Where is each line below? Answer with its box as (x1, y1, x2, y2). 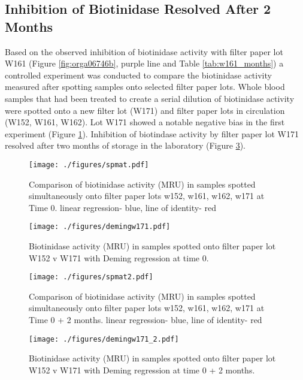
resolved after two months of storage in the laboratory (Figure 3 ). (5, 139, 246, 152)
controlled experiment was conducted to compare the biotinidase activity (5, 68, 272, 81)
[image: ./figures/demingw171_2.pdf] (29, 334, 179, 343)
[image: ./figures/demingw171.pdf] (29, 222, 171, 231)
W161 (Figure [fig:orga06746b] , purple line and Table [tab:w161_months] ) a (5, 57, 284, 70)
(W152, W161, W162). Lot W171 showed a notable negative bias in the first (5, 116, 285, 128)
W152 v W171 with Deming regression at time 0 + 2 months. (29, 363, 255, 376)
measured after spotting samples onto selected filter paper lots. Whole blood (5, 80, 285, 93)
